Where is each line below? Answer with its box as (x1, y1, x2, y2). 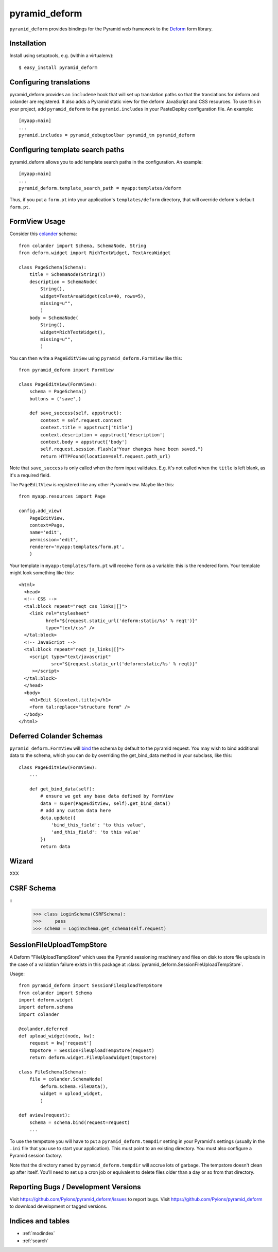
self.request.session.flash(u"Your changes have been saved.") (40, 446, 203, 452)
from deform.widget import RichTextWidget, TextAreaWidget (19, 250, 171, 256)
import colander (19, 1011, 60, 1017)
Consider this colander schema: (9, 231, 77, 237)
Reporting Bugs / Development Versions (9, 1183, 141, 1191)
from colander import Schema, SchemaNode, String (19, 242, 147, 249)
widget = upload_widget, (40, 1091, 103, 1097)
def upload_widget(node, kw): (19, 1033, 95, 1039)
